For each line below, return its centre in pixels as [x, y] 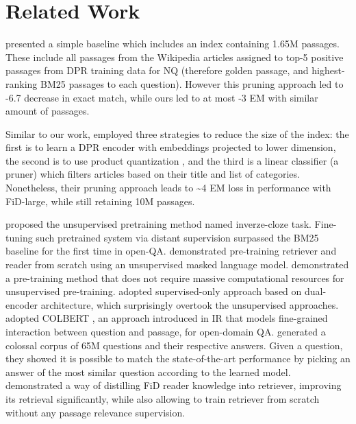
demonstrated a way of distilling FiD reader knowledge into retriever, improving [174, 385]
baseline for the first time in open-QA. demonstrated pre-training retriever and [171, 251]
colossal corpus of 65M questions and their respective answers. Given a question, [174, 345]
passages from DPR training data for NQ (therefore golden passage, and [157, 70]
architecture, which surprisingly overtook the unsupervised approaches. [190, 304]
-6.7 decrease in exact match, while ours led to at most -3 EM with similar [162, 97]
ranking [22, 83]
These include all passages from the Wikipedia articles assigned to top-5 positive [175, 57]
